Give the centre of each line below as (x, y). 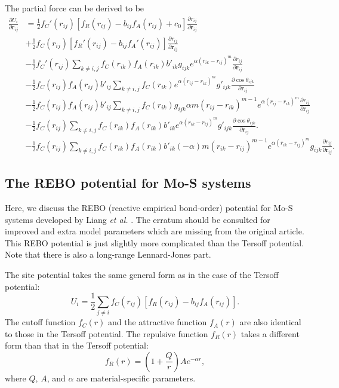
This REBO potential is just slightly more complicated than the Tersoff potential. (155, 242)
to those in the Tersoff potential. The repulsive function (107, 333)
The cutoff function (40, 322)
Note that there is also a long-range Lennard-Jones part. (108, 254)
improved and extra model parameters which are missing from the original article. (155, 231)
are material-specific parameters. (136, 378)
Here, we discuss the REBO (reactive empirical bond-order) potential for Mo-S (149, 208)
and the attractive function (158, 322)
